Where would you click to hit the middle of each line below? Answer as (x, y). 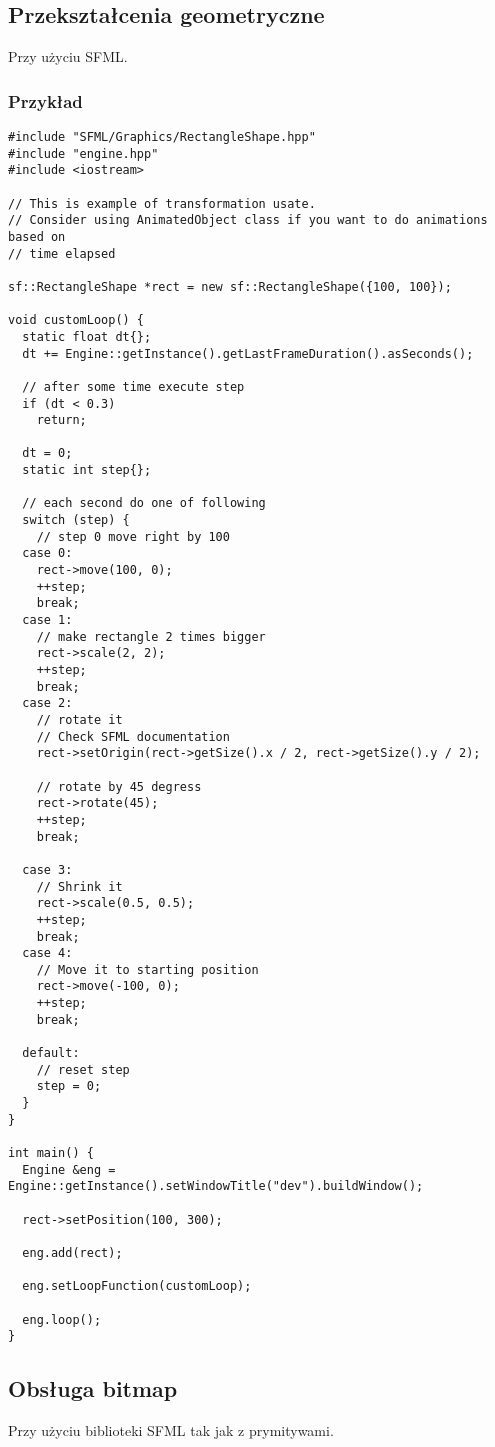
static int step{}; (87, 470)
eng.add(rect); (72, 1252)
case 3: (47, 869)
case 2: (47, 703)
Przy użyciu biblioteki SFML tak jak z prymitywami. (171, 1430)
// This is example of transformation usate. (162, 203)
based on (37, 236)
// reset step (83, 1069)
